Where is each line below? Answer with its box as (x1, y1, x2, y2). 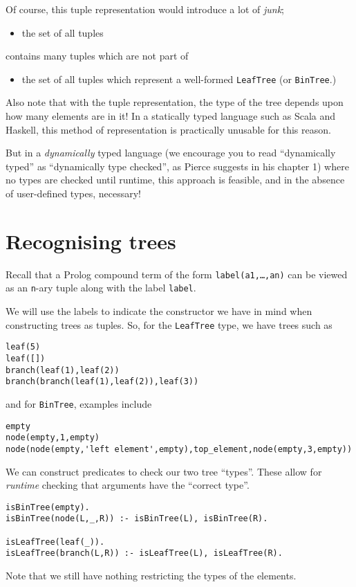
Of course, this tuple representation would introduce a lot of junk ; (6, 2, 284, 16)
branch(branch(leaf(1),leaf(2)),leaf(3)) (6, 377, 199, 387)
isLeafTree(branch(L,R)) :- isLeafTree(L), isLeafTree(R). (6, 548, 283, 559)
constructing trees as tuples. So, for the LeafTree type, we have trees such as (6, 317, 332, 332)
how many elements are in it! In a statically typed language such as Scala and (6, 109, 336, 123)
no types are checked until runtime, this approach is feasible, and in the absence (6, 172, 345, 187)
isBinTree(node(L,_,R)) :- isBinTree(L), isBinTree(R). (6, 514, 268, 524)
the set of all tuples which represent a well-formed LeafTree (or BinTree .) (21, 71, 337, 86)
